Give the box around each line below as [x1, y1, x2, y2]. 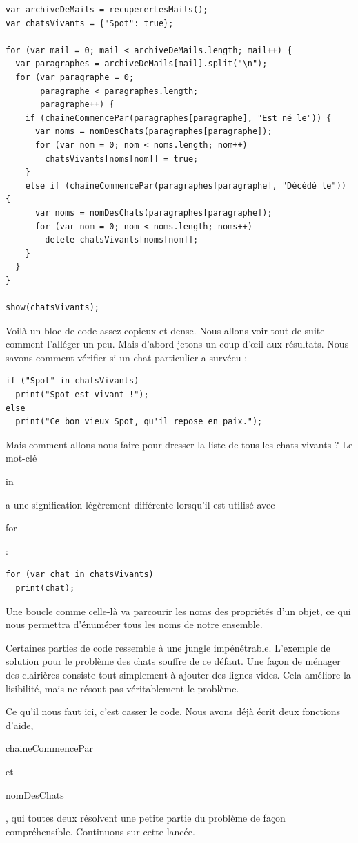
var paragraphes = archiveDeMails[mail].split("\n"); [15, 59, 268, 69]
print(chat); [15, 582, 75, 593]
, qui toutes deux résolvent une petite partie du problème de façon [6, 811, 286, 825]
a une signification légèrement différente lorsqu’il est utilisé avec [6, 497, 275, 511]
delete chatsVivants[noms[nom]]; [45, 235, 199, 245]
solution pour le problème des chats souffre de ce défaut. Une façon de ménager [6, 654, 341, 668]
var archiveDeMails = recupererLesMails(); [6, 5, 208, 15]
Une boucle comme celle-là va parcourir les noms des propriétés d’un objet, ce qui [6, 603, 351, 618]
